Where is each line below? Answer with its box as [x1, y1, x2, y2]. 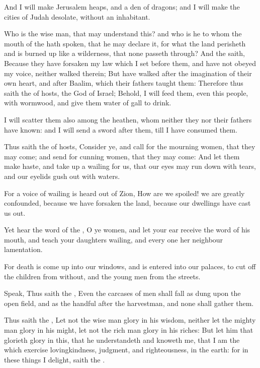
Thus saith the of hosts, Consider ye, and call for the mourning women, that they [4, 141, 255, 152]
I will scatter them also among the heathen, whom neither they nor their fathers [4, 114, 252, 125]
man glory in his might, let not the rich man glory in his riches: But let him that [4, 325, 253, 335]
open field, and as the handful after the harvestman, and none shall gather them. [4, 297, 254, 308]
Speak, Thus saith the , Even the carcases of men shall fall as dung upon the [4, 288, 241, 298]
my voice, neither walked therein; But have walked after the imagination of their [4, 68, 252, 78]
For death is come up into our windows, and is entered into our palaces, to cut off [4, 261, 256, 272]
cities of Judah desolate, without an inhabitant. [4, 11, 150, 22]
